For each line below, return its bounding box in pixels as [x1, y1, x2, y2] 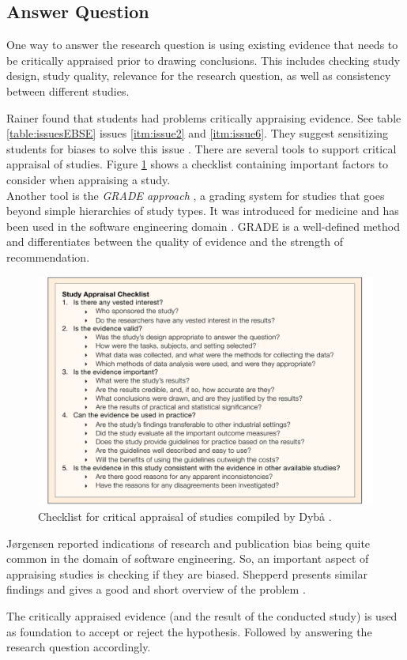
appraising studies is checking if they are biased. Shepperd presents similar [6, 565, 367, 582]
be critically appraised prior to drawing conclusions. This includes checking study [6, 51, 401, 68]
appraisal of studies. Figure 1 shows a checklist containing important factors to [6, 156, 389, 172]
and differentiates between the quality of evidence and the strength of [6, 233, 344, 250]
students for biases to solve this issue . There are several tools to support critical [6, 140, 397, 157]
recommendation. [6, 248, 90, 265]
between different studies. [6, 82, 130, 99]
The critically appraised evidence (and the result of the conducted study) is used [6, 607, 398, 624]
